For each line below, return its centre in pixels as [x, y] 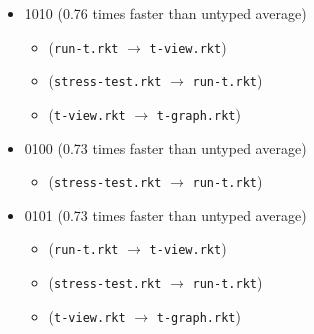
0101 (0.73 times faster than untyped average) [165, 214]
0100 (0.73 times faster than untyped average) [165, 147]
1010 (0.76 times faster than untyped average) [165, 13]
